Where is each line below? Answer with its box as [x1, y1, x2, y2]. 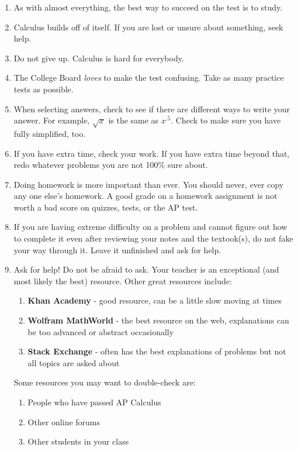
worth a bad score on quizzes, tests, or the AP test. [13, 201, 198, 213]
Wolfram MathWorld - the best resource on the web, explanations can [27, 314, 289, 326]
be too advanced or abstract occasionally [27, 325, 174, 338]
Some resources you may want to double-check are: [13, 376, 196, 388]
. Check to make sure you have [171, 114, 281, 126]
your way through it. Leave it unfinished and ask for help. [13, 243, 221, 256]
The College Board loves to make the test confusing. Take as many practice [13, 71, 284, 84]
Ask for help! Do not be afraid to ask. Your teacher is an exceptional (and [13, 263, 279, 276]
